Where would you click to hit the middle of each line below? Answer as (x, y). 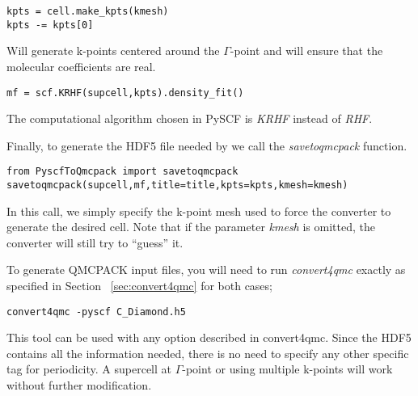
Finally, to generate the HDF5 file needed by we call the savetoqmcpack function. (207, 145)
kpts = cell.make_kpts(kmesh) (88, 11)
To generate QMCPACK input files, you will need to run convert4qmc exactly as (206, 270)
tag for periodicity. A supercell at (89, 369)
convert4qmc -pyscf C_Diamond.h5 (96, 312)
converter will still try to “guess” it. (95, 242)
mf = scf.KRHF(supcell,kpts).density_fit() (125, 93)
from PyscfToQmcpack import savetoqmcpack (122, 172)
